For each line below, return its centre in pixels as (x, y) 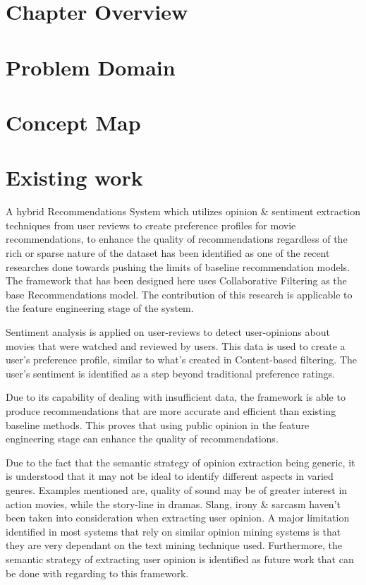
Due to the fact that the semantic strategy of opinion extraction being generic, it (181, 462)
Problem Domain (91, 67)
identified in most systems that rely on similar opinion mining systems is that (173, 531)
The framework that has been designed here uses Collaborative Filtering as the (176, 281)
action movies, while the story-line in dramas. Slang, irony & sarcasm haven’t (173, 503)
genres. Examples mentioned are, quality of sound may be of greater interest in (177, 489)
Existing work (74, 177)
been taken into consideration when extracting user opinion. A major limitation (178, 518)
